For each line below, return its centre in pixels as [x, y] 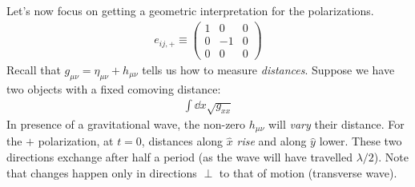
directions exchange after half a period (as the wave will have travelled [179, 157]
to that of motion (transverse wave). [308, 172]
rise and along [272, 141]
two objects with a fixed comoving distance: [114, 88]
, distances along [182, 141]
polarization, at [76, 141]
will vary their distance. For [336, 123]
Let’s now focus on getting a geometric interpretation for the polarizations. [190, 10]
